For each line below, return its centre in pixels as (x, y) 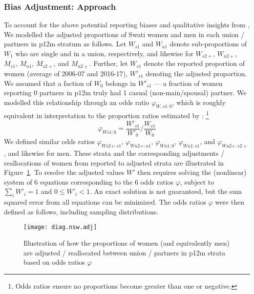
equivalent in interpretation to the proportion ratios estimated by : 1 (106, 115)
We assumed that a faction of (48, 83)
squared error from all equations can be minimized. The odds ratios (105, 202)
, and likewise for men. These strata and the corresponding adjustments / (114, 153)
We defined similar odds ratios (49, 141)
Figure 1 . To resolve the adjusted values (64, 172)
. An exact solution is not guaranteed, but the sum (166, 191)
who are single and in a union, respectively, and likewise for (104, 53)
